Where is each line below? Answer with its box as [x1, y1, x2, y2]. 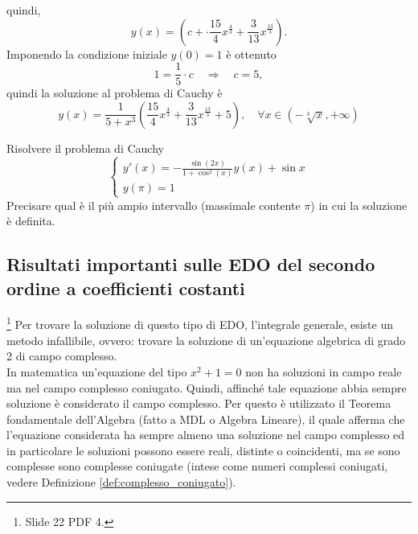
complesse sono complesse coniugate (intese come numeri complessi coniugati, [6, 458, 388, 474]
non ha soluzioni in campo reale [245, 363, 402, 380]
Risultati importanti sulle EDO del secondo [6, 252, 375, 277]
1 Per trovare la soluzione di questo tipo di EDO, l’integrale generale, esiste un [6, 314, 393, 333]
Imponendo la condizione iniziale [6, 45, 167, 62]
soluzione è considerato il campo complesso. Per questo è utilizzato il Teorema [6, 395, 391, 412]
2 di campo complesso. [6, 347, 117, 364]
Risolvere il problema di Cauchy [6, 139, 164, 156]
